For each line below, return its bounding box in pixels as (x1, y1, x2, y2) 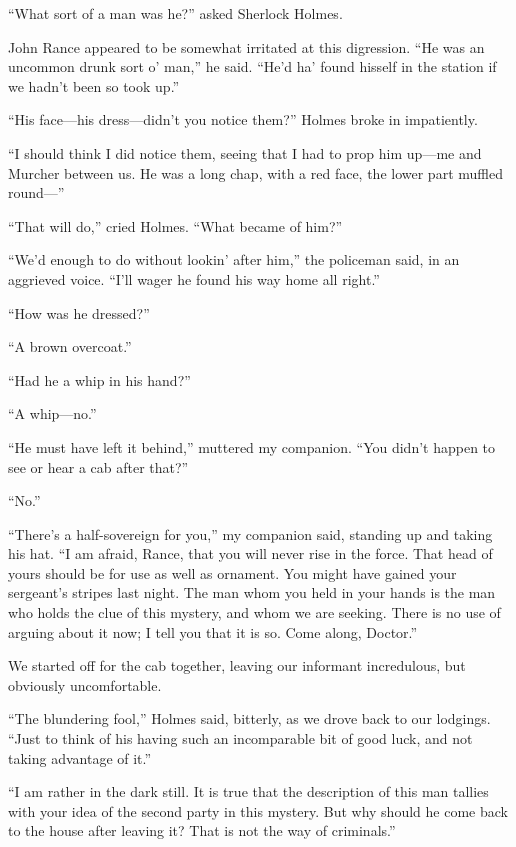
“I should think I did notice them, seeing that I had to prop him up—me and (8, 142, 482, 163)
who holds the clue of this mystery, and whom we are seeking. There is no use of (8, 602, 501, 623)
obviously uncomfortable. (8, 674, 162, 695)
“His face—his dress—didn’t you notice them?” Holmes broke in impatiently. (8, 109, 478, 130)
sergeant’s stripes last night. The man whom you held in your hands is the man (8, 582, 496, 603)
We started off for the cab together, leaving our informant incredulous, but (8, 655, 466, 676)
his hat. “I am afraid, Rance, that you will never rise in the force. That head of (8, 543, 493, 564)
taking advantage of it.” (8, 747, 152, 768)
